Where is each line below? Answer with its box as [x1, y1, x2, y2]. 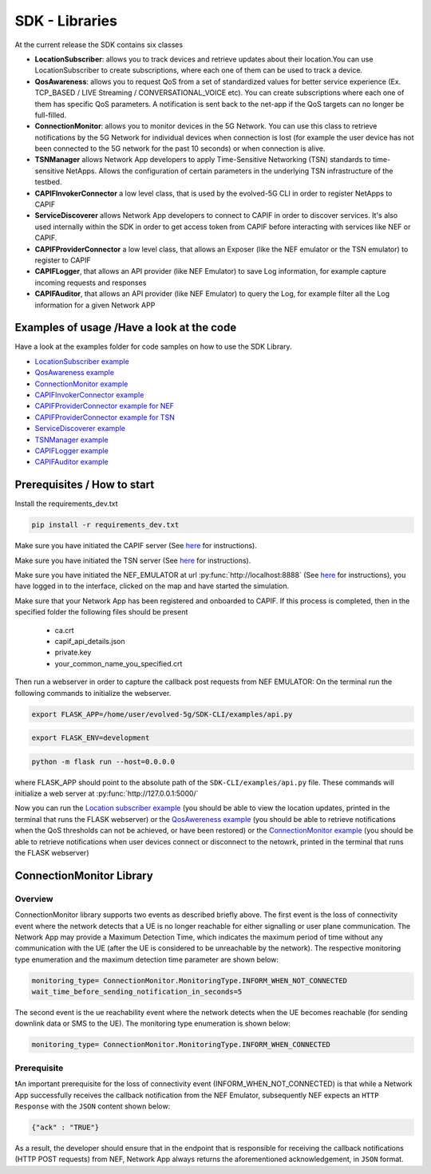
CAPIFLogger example [34, 445, 109, 455]
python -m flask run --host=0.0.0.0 [31, 757, 176, 766]
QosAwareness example [34, 368, 115, 377]
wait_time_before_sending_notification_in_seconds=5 [31, 987, 243, 997]
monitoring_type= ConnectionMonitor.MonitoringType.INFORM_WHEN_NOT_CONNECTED [31, 976, 347, 985]
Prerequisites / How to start [14, 478, 155, 492]
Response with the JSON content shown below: [14, 1101, 171, 1111]
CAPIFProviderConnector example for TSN [34, 412, 175, 422]
